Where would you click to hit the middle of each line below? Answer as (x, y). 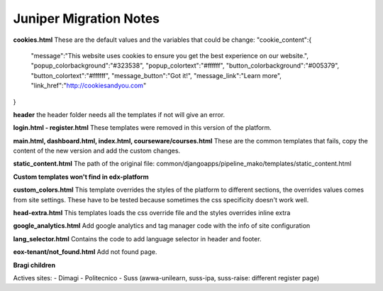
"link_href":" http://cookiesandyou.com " (89, 86)
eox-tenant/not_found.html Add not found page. (85, 252)
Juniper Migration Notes (86, 18)
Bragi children (34, 265)
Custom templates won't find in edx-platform (81, 177)
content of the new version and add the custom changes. (97, 151)
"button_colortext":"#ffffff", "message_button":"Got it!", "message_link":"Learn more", (156, 75)
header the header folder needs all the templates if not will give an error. (119, 114)
